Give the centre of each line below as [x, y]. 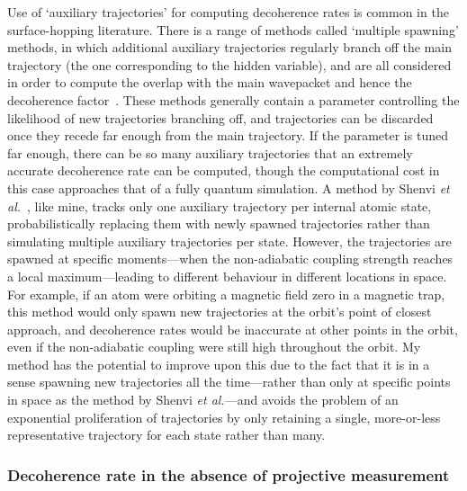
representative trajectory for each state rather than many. [166, 435]
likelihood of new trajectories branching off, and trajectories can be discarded [220, 117]
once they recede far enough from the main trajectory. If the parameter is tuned [228, 135]
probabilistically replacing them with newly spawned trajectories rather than [219, 223]
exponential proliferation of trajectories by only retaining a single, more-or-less [224, 417]
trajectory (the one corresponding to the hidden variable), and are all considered [229, 64]
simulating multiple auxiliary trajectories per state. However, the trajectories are [229, 241]
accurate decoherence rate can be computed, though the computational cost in [224, 170]
